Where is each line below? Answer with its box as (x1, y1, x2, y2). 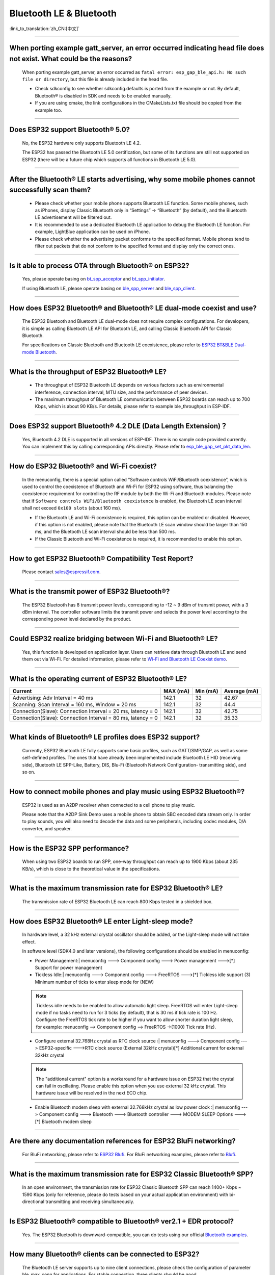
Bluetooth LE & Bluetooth (9, 8, 117, 19)
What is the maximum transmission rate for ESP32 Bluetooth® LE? (9, 884, 223, 892)
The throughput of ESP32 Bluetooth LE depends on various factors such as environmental (35, 382, 224, 388)
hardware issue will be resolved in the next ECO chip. (36, 1090, 148, 1096)
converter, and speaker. (22, 825, 72, 831)
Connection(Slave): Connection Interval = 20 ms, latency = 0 (12, 708, 158, 715)
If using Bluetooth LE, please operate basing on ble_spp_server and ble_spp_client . (22, 285, 196, 291)
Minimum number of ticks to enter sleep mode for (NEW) (35, 979, 154, 985)
